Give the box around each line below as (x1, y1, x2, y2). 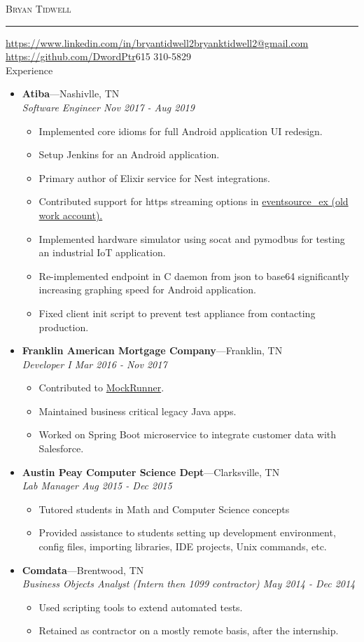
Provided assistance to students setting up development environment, (38, 525, 336, 540)
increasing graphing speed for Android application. (38, 282, 256, 297)
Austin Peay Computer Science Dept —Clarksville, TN (22, 464, 280, 479)
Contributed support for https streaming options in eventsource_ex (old (38, 194, 349, 209)
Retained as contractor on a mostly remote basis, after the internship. (38, 623, 339, 638)
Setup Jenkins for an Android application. (38, 147, 220, 162)
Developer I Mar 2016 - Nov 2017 (22, 356, 167, 371)
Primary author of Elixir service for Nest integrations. (38, 170, 270, 185)
